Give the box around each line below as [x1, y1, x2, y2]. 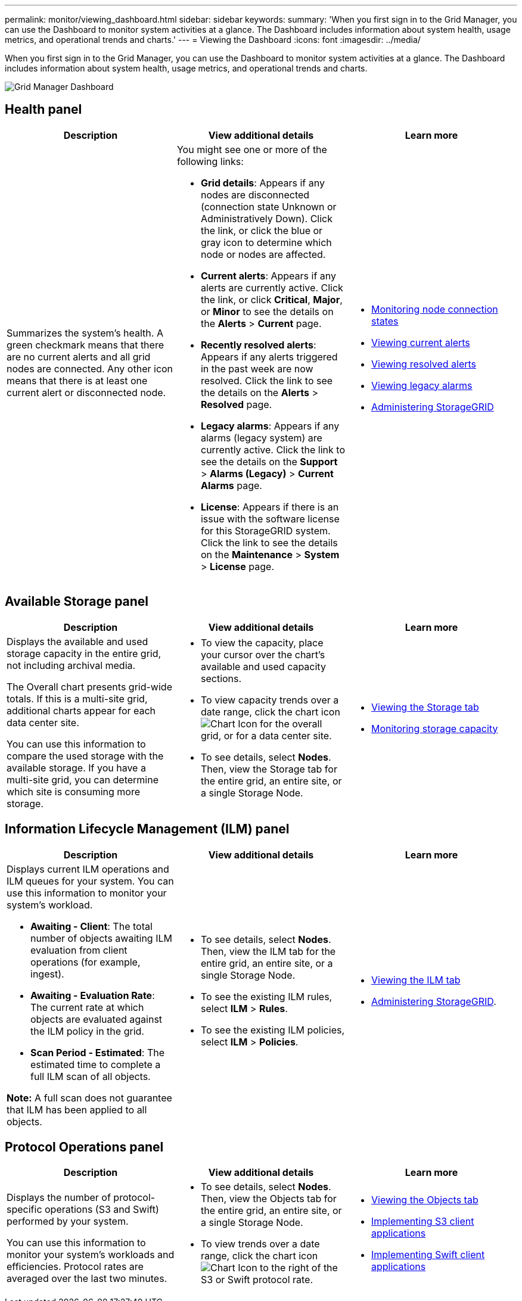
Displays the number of [7, 1191, 111, 1204]
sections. [200, 672, 242, 684]
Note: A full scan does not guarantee [7, 1091, 172, 1104]
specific [7, 1203, 42, 1216]
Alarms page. [200, 479, 262, 491]
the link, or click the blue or [200, 224, 323, 236]
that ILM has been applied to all [7, 1103, 147, 1116]
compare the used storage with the [7, 749, 164, 762]
